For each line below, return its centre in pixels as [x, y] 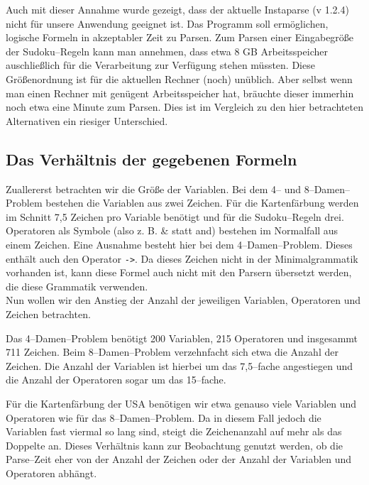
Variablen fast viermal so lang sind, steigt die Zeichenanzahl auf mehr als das [174, 431]
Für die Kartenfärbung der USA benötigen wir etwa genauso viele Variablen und [181, 403]
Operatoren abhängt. [51, 473]
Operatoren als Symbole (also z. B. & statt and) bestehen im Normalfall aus [172, 230]
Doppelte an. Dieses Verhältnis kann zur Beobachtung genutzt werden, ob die [174, 445]
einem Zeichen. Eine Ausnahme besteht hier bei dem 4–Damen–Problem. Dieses [179, 244]
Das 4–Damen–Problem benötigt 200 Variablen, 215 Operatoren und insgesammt [182, 338]
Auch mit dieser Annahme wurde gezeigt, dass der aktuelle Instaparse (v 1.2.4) [177, 9]
